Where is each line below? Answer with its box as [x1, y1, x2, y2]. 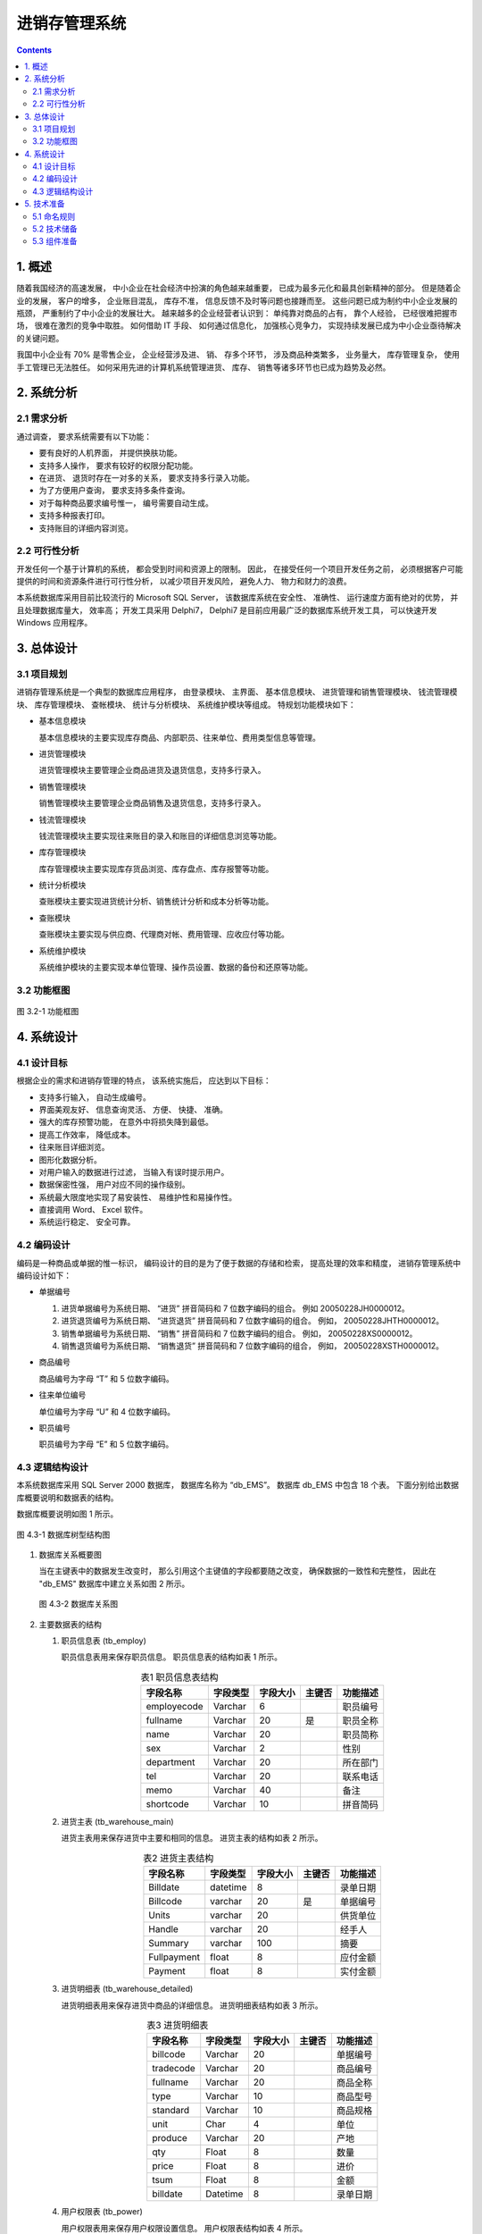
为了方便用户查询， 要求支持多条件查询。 [38, 485, 190, 496]
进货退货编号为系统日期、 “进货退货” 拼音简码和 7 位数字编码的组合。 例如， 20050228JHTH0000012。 [61, 1315, 445, 1326]
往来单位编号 [38, 1390, 87, 1400]
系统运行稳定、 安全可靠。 [38, 1216, 136, 1228]
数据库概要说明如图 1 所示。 [16, 1508, 119, 1519]
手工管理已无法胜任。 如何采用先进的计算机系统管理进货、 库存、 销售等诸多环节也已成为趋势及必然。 [16, 362, 391, 373]
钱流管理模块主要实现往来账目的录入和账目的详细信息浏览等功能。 [38, 830, 281, 841]
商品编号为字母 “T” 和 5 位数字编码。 [38, 1373, 174, 1384]
